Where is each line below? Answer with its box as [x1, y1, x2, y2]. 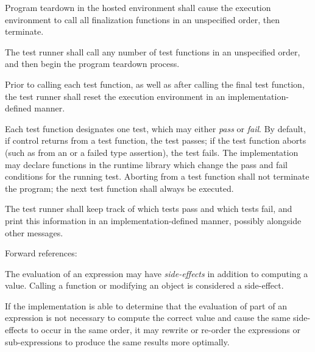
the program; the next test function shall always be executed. [5, 181, 234, 194]
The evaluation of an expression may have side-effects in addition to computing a [5, 267, 308, 280]
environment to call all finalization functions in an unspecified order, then [5, 13, 280, 26]
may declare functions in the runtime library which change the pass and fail [5, 158, 288, 171]
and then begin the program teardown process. [5, 57, 180, 70]
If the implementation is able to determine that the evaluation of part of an [5, 299, 287, 312]
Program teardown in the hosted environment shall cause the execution [5, 1, 271, 13]
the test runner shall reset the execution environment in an [5, 90, 225, 102]
